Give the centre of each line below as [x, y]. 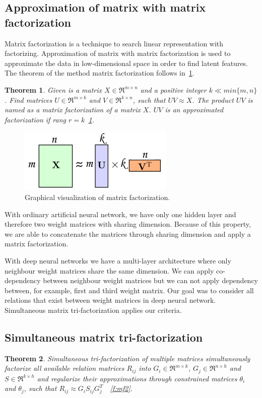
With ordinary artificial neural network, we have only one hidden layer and [120, 214]
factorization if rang [36, 119]
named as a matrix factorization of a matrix [73, 110]
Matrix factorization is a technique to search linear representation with [114, 43]
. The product [213, 99]
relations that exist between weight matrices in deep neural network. [110, 300]
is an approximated [194, 110]
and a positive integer [173, 89]
